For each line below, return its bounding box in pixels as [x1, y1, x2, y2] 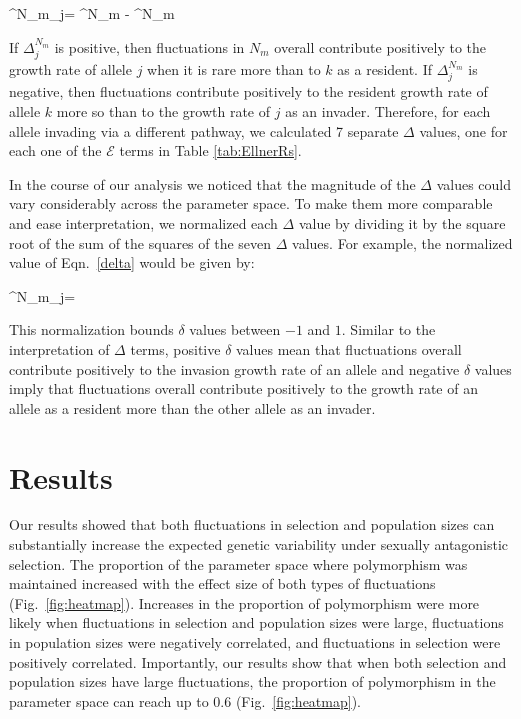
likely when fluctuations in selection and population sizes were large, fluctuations [9, 612, 504, 633]
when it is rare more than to [147, 59, 321, 80]
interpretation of [9, 338, 110, 359]
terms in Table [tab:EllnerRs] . [119, 140, 302, 161]
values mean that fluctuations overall [236, 338, 462, 359]
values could [436, 173, 512, 194]
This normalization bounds [9, 319, 174, 340]
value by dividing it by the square [298, 213, 506, 233]
